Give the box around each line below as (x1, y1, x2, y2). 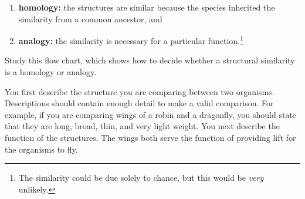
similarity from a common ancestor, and (18, 12, 162, 25)
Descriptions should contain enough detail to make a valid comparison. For (5, 97, 274, 109)
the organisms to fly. (5, 143, 78, 155)
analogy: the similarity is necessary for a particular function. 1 (18, 33, 243, 46)
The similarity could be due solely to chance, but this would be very (18, 171, 264, 184)
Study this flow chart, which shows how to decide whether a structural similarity (5, 54, 295, 66)
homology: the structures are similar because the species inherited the (18, 1, 275, 13)
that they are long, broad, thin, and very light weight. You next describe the (5, 120, 280, 132)
